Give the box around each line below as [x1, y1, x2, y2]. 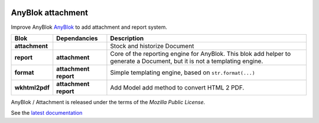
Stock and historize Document [110, 42, 194, 50]
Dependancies [56, 34, 98, 42]
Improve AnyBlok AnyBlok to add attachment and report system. [11, 24, 168, 31]
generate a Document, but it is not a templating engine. [110, 56, 263, 65]
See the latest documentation [11, 109, 83, 117]
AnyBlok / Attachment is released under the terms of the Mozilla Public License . [11, 98, 206, 105]
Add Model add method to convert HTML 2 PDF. [110, 83, 245, 91]
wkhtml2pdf [14, 83, 50, 91]
